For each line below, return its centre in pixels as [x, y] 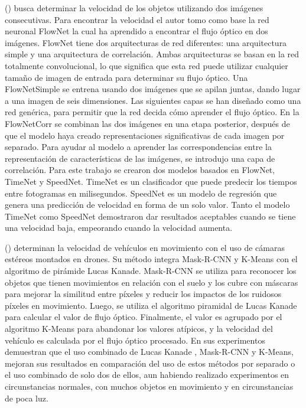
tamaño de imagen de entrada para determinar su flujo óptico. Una [126, 77]
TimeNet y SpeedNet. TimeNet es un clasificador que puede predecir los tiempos [151, 181]
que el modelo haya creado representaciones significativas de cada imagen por [145, 135]
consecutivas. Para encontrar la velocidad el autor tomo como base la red [137, 19]
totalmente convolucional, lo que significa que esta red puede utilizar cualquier [147, 65]
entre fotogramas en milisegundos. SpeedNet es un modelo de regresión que [141, 193]
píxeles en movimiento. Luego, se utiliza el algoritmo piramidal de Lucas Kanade [151, 305]
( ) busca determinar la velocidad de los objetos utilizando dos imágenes [134, 8]
